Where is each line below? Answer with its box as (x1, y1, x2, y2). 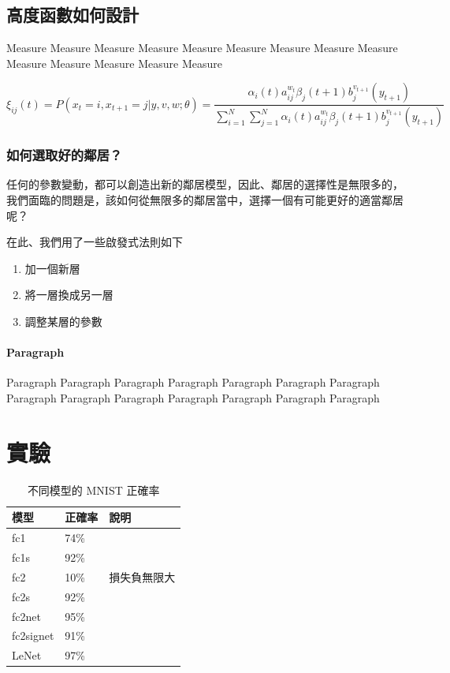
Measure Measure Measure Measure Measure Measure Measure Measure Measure (6, 39, 398, 56)
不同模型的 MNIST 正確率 (27, 481, 160, 498)
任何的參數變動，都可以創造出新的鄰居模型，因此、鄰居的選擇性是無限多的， (6, 176, 404, 193)
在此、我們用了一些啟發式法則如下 (6, 234, 183, 250)
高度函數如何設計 (6, 2, 139, 27)
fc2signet (12, 627, 54, 644)
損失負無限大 (109, 568, 176, 585)
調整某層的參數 (24, 313, 102, 330)
